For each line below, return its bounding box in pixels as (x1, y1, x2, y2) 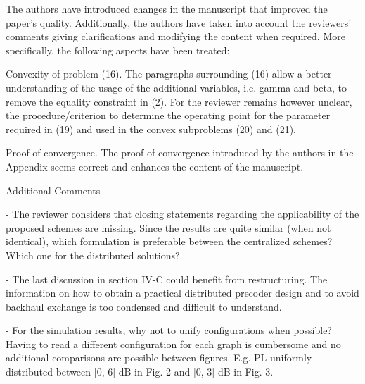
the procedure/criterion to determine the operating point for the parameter (6, 108, 331, 123)
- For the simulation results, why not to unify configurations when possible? (6, 323, 332, 337)
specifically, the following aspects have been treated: (6, 42, 230, 57)
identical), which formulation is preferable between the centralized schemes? (6, 234, 333, 249)
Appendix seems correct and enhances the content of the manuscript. (6, 159, 304, 173)
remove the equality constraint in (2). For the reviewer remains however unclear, (6, 94, 352, 109)
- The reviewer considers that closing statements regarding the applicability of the (6, 206, 359, 221)
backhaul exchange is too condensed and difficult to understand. (6, 299, 282, 314)
